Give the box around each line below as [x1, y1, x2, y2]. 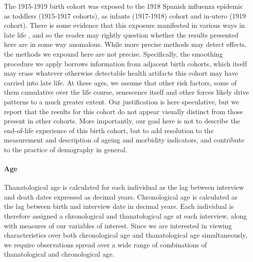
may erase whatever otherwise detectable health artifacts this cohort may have [4, 68, 238, 78]
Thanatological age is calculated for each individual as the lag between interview [4, 182, 244, 192]
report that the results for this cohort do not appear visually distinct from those [4, 106, 243, 116]
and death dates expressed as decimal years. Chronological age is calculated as [4, 191, 238, 202]
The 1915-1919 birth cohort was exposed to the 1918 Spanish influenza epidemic [4, 1, 243, 11]
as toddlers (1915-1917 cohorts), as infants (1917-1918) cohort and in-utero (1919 [4, 10, 246, 20]
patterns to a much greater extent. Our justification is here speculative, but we [4, 96, 239, 106]
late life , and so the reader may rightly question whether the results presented [4, 29, 238, 40]
